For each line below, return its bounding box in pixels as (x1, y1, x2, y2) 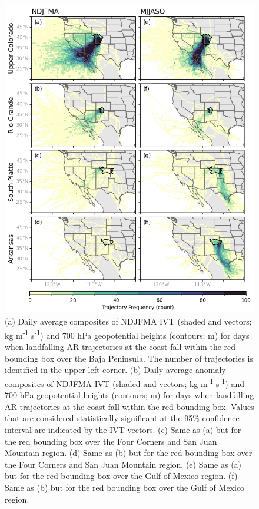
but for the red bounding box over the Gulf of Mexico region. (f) (5, 470, 238, 482)
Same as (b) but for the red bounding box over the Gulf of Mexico (5, 481, 245, 493)
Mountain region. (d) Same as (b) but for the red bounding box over (5, 447, 253, 459)
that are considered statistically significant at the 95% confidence (5, 412, 240, 424)
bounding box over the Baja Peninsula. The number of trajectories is (5, 352, 253, 364)
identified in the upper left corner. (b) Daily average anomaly (5, 363, 226, 376)
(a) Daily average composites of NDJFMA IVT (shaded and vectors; (5, 315, 252, 328)
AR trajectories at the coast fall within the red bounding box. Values (5, 400, 254, 412)
